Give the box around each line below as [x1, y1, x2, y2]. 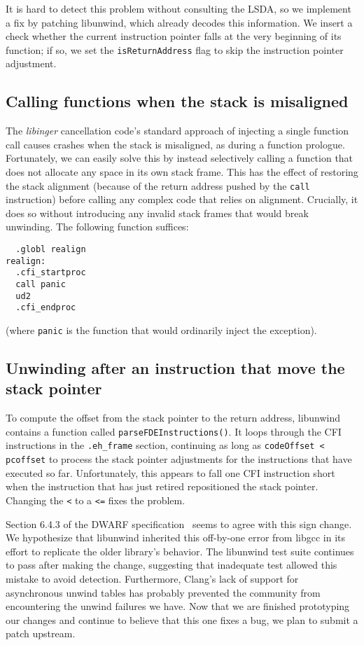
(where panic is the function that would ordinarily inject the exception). [6, 322, 317, 337]
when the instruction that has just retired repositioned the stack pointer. [6, 479, 318, 494]
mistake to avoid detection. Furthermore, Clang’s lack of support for [6, 571, 299, 586]
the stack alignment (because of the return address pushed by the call [6, 178, 310, 193]
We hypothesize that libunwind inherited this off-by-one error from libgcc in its [6, 530, 346, 545]
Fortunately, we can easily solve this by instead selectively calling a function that [6, 151, 353, 165]
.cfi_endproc [15, 303, 76, 313]
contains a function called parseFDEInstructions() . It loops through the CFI [6, 424, 342, 438]
